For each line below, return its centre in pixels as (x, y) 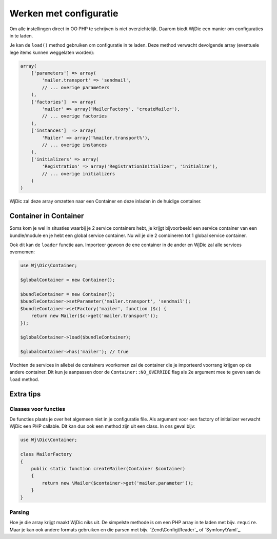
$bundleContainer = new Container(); (68, 294)
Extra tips (25, 394)
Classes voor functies (37, 409)
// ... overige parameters (76, 87)
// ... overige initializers (78, 174)
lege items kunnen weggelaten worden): (52, 52)
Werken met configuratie (64, 13)
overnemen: (22, 252)
